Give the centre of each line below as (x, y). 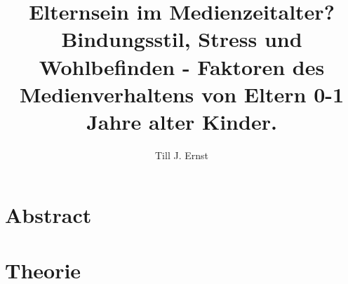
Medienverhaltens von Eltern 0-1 (182, 94)
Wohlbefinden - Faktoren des (182, 66)
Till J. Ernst (182, 155)
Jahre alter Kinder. (182, 121)
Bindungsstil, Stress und (182, 39)
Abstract (48, 215)
